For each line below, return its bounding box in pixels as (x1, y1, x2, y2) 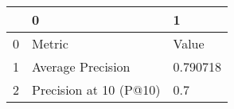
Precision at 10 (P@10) (32, 80, 161, 99)
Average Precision (32, 57, 131, 76)
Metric (32, 34, 68, 53)
